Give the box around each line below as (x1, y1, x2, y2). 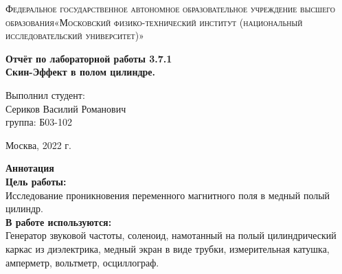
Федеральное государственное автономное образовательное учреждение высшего (5, 1, 336, 15)
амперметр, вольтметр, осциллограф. (5, 255, 159, 269)
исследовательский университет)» (5, 28, 144, 43)
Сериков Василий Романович (5, 101, 126, 115)
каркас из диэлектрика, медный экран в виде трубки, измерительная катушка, (5, 241, 330, 255)
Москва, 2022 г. (5, 137, 71, 152)
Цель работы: (5, 174, 67, 188)
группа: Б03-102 (5, 115, 73, 129)
